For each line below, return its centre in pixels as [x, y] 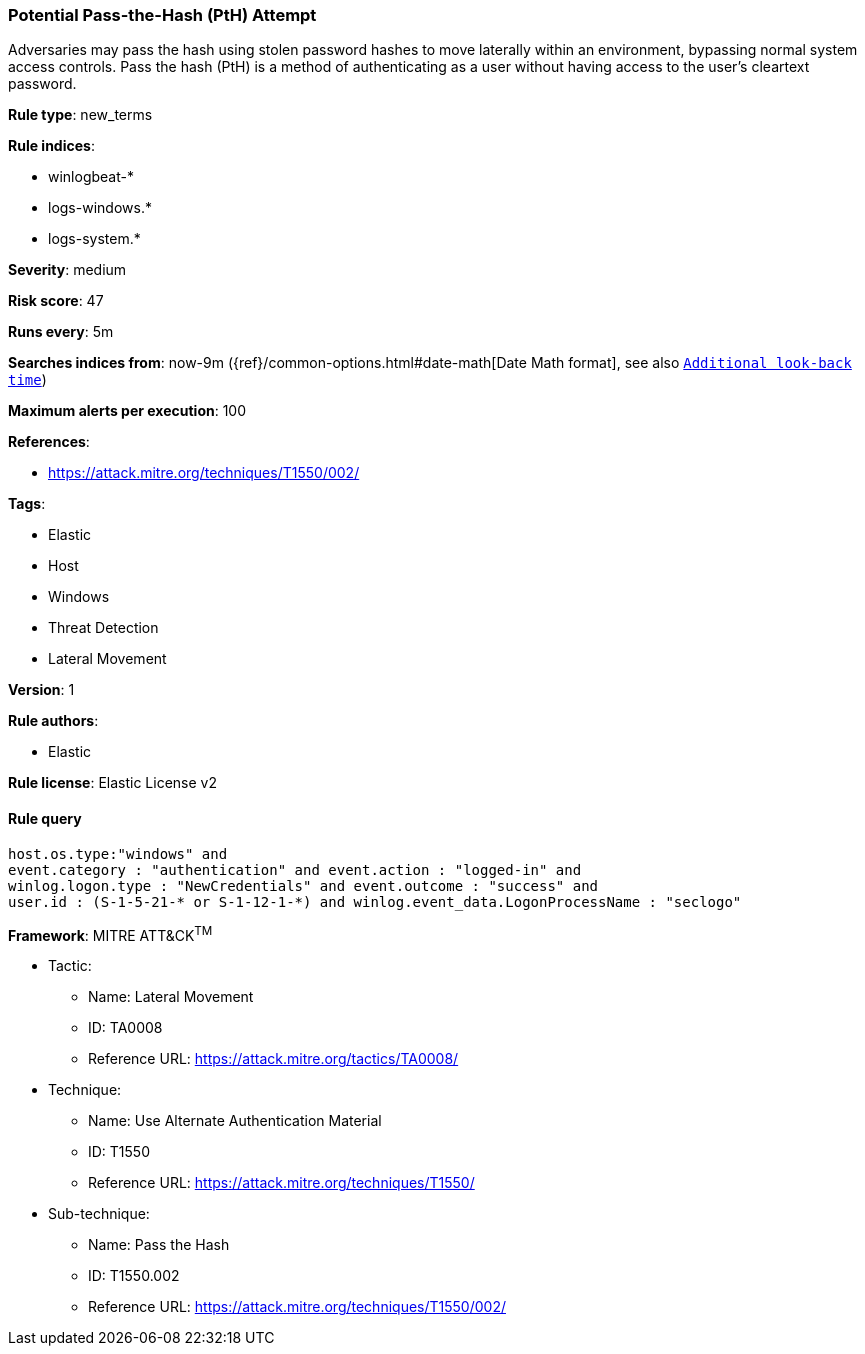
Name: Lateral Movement [171, 997]
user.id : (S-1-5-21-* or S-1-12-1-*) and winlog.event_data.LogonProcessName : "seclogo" [375, 901]
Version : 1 [41, 690]
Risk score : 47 [56, 301]
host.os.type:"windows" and [118, 853]
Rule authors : [53, 721]
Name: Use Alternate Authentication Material [235, 1121]
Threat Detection [103, 628]
